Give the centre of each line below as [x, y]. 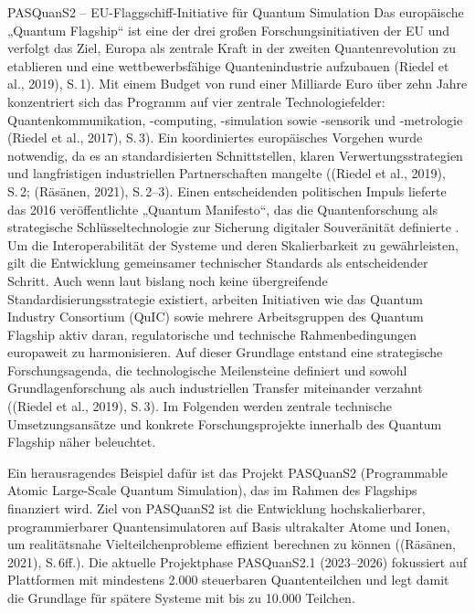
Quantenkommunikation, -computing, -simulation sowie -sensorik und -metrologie [235, 119]
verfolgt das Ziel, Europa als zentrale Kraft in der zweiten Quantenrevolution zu [232, 48]
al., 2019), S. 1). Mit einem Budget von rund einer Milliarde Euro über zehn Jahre [237, 84]
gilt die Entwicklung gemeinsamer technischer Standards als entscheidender [218, 263]
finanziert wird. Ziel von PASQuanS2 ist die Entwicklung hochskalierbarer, [216, 508]
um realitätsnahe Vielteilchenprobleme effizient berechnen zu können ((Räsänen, [232, 544]
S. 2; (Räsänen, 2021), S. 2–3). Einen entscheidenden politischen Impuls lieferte [227, 190]
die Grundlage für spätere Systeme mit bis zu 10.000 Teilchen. [181, 597]
